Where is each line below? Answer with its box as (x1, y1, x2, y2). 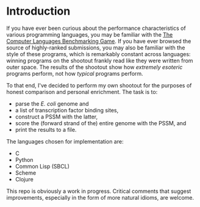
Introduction (6, 4, 71, 18)
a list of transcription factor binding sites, (15, 106, 119, 114)
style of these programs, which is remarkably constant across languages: (6, 50, 191, 57)
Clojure (15, 175, 34, 183)
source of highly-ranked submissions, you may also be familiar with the (6, 44, 185, 51)
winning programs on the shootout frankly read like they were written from (6, 57, 193, 64)
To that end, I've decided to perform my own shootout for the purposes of (6, 81, 192, 89)
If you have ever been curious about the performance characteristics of (6, 24, 186, 32)
